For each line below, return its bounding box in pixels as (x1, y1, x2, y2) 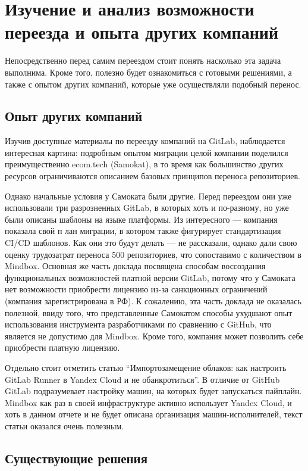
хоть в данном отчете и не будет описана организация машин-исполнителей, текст (5, 408, 303, 420)
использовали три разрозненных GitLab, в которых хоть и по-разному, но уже (5, 201, 289, 214)
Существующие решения (5, 448, 148, 467)
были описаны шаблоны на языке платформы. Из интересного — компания (5, 213, 278, 225)
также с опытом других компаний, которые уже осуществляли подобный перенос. (5, 77, 301, 90)
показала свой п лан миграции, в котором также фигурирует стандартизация (5, 224, 281, 237)
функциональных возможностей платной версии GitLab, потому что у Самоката (5, 271, 296, 283)
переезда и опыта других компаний (5, 20, 279, 44)
